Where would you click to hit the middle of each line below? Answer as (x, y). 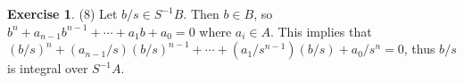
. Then (201, 13)
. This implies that (321, 31)
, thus (419, 49)
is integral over (48, 68)
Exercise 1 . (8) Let (62, 13)
